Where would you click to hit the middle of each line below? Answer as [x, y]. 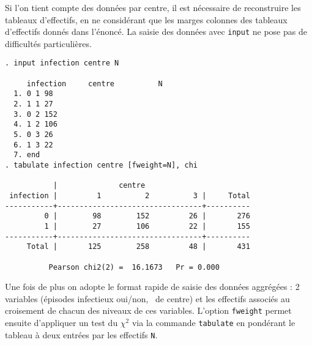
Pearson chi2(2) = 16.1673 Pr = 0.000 [134, 267]
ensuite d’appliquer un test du [61, 323]
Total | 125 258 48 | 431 [138, 247]
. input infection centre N [62, 63]
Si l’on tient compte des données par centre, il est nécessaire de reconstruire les [153, 7]
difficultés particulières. [48, 43]
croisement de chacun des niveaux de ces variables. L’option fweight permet [148, 310]
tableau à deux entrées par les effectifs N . [81, 334]
